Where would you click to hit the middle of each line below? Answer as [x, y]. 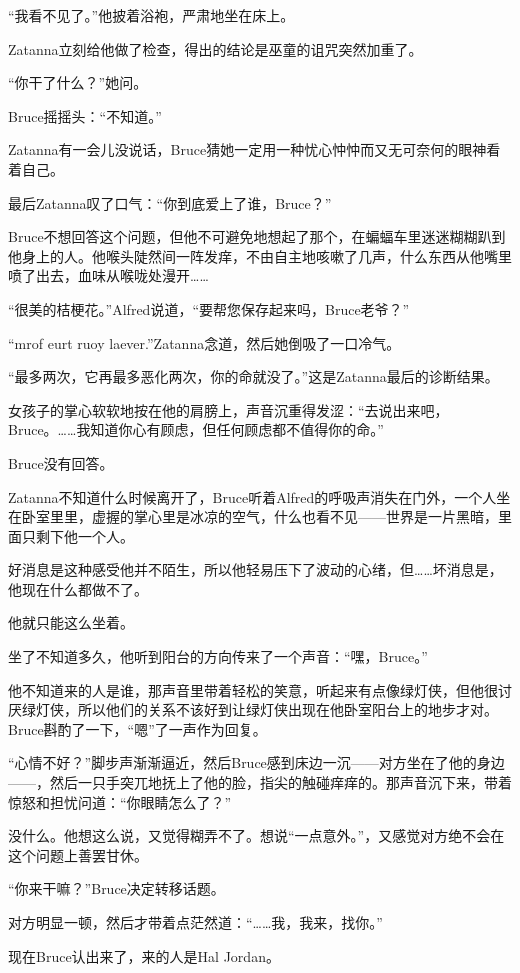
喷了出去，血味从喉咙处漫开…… [108, 275]
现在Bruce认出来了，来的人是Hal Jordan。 [144, 955]
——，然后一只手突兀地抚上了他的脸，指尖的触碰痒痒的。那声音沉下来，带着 [260, 782]
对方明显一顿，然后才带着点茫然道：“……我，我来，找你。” [195, 922]
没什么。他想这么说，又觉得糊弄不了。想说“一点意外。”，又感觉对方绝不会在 [256, 835]
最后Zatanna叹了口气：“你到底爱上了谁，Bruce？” [170, 202]
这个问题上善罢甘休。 [78, 854]
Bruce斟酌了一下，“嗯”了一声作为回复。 [137, 728]
